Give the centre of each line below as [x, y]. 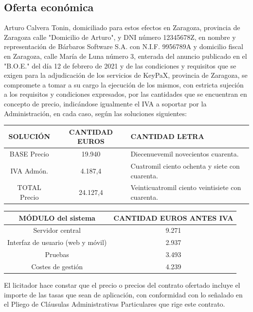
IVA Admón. [29, 170]
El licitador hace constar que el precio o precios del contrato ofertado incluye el [122, 285]
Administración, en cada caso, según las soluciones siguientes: [95, 113]
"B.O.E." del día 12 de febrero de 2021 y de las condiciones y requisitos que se [120, 65]
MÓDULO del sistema [57, 217]
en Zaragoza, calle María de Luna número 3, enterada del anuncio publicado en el [126, 56]
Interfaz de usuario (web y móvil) [57, 242]
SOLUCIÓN [29, 136]
